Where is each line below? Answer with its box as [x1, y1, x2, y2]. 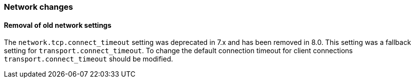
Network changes [4, 2, 73, 12]
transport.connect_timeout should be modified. [4, 55, 173, 63]
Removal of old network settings [4, 20, 112, 29]
